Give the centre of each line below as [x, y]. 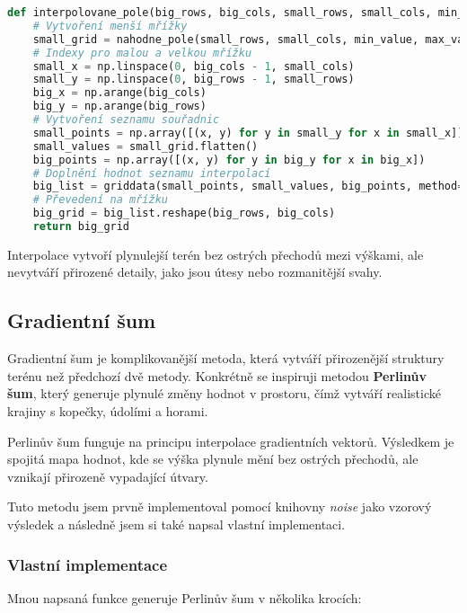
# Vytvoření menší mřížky [110, 26]
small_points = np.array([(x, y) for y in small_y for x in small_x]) [248, 133]
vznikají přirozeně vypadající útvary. [108, 476]
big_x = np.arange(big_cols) [119, 93]
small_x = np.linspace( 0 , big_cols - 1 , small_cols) [194, 66]
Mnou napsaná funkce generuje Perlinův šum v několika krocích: [185, 597]
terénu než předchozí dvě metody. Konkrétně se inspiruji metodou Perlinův [217, 375]
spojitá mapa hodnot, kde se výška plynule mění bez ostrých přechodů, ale [213, 459]
